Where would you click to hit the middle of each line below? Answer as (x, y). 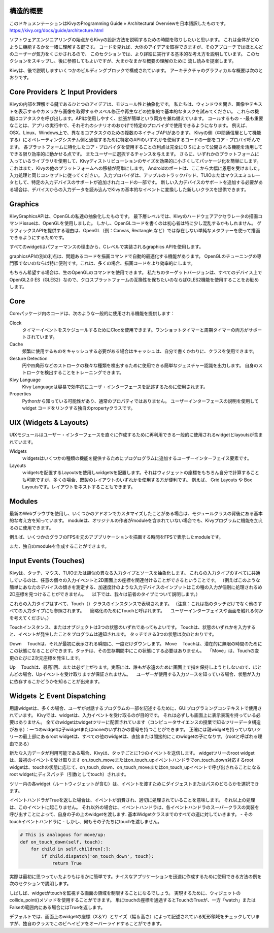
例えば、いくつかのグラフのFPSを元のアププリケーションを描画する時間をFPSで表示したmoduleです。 (116, 537)
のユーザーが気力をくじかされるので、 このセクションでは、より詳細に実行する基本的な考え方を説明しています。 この (132, 54)
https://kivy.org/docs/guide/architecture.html (57, 30)
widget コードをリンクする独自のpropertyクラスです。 (79, 408)
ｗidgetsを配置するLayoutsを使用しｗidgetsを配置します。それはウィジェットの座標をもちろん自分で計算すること (141, 473)
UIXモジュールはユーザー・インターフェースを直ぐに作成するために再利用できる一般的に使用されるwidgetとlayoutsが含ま (136, 435)
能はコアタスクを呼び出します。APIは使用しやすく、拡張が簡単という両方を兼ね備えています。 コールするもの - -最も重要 (136, 118)
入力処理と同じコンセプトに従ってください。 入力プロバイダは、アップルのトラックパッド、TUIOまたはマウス (124, 175)
